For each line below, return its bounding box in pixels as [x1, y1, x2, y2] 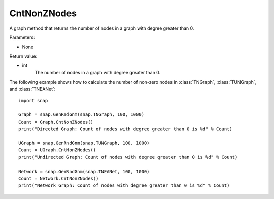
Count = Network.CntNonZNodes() [18, 175, 99, 181]
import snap [18, 98, 48, 103]
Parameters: [9, 34, 35, 41]
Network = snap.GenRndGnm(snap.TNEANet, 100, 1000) [18, 169, 150, 174]
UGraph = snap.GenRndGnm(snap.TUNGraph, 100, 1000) [18, 140, 150, 146]
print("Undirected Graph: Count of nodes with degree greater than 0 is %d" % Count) [18, 154, 238, 160]
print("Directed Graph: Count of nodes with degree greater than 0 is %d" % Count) [18, 126, 233, 132]
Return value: [9, 53, 38, 59]
